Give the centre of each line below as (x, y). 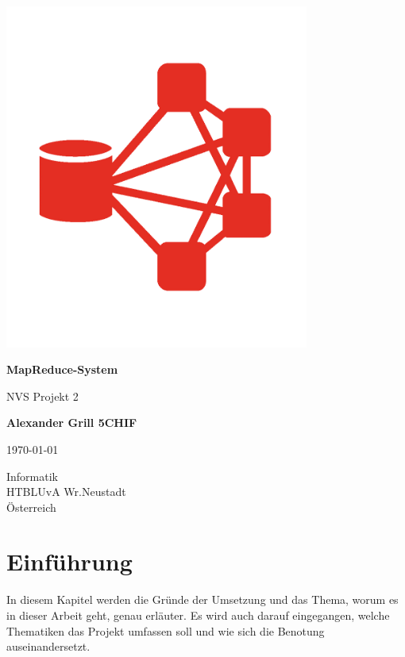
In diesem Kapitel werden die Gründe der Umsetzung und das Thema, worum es (202, 599)
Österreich (31, 507)
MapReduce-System (62, 369)
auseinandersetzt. (48, 646)
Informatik (33, 476)
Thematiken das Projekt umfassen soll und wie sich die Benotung (166, 630)
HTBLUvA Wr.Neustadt (66, 492)
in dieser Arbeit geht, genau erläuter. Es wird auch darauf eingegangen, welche (198, 615)
